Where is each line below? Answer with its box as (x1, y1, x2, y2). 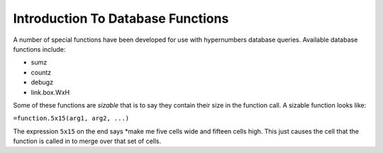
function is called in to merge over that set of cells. (13, 137, 162, 145)
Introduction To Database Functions (13, 11, 229, 26)
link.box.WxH (30, 88, 70, 96)
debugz (30, 78, 53, 86)
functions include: (13, 45, 66, 53)
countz (30, 68, 52, 76)
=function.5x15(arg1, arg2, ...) (13, 114, 130, 123)
